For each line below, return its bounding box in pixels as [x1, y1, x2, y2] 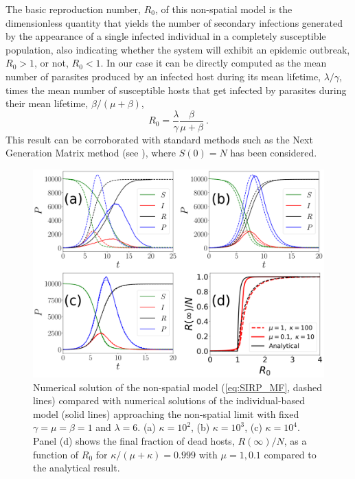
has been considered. [230, 145, 317, 160]
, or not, [34, 56, 69, 70]
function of [33, 447, 79, 461]
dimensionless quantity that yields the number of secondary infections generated [5, 15, 343, 30]
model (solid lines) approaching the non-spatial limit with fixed [33, 406, 299, 421]
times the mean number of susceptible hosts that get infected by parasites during [5, 82, 347, 97]
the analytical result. [33, 460, 120, 475]
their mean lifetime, [5, 96, 89, 110]
